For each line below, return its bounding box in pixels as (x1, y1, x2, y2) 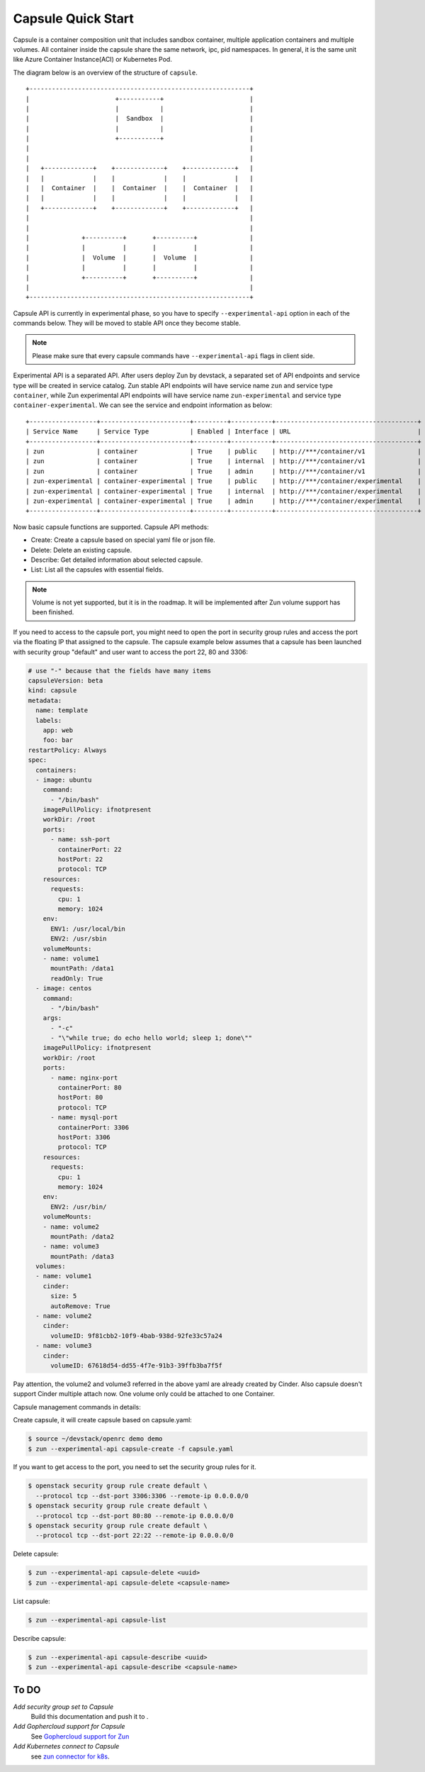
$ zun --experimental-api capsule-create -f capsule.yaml (28, 1444, 234, 1453)
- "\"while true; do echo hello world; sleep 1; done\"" (50, 1034, 253, 1042)
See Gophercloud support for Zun (30, 1732, 130, 1741)
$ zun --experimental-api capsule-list (28, 1616, 166, 1624)
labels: (35, 716, 62, 724)
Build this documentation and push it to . (30, 1712, 149, 1720)
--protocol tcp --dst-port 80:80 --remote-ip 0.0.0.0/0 (35, 1512, 234, 1519)
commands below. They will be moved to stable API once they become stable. (13, 319, 241, 328)
